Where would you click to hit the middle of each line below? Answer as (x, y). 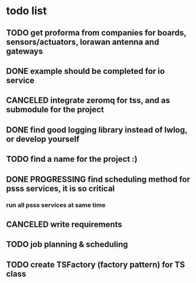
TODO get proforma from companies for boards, (96, 33)
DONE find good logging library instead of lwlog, (97, 130)
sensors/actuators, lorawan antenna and (83, 42)
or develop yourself (43, 139)
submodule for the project (55, 110)
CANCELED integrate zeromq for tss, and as (88, 101)
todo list (27, 11)
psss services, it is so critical (61, 188)
